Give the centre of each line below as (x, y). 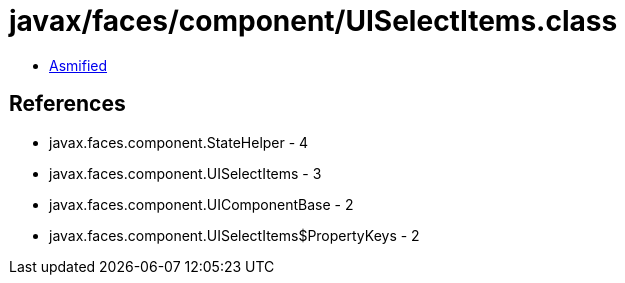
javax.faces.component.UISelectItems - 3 (185, 173)
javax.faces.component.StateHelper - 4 (179, 142)
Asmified (78, 65)
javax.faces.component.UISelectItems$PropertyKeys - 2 (234, 235)
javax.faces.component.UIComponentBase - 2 (201, 204)
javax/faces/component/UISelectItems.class (313, 21)
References (67, 104)
